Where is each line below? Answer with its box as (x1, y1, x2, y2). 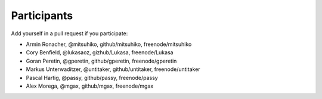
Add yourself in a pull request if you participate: (11, 30, 128, 37)
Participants (11, 9, 73, 22)
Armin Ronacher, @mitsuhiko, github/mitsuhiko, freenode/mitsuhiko (26, 41, 192, 48)
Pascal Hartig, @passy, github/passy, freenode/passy (26, 74, 158, 81)
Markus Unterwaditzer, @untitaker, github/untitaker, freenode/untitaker (26, 66, 200, 73)
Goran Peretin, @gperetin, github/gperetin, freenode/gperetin (26, 57, 177, 64)
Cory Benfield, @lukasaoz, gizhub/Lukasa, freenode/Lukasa (26, 49, 174, 56)
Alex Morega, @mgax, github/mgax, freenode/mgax (26, 82, 154, 89)
